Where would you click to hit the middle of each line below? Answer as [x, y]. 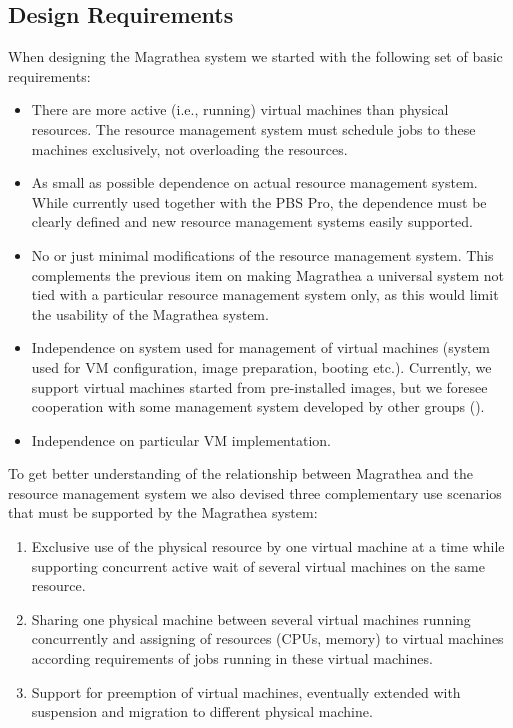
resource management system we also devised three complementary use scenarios [255, 492]
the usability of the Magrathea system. [150, 313]
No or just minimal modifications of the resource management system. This [262, 254]
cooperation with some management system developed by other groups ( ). [258, 406]
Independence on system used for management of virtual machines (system [261, 347]
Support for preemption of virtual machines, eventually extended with [246, 691]
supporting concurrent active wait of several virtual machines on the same [258, 565]
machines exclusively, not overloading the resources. [189, 148]
